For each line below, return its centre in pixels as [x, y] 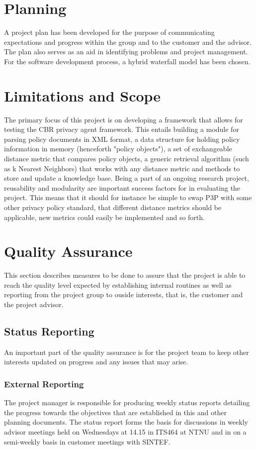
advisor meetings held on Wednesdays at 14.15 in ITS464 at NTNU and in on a [125, 432]
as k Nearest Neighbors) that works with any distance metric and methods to [122, 168]
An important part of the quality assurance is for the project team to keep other [127, 352]
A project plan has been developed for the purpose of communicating [109, 32]
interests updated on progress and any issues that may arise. [96, 362]
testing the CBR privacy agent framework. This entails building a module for [122, 129]
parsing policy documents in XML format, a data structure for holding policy [122, 139]
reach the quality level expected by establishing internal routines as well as [118, 284]
